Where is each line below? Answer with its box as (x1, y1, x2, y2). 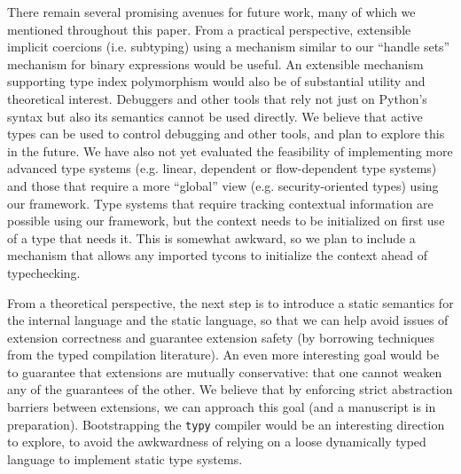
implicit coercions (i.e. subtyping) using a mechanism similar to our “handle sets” (7, 37, 450, 56)
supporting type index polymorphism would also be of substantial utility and (7, 72, 426, 91)
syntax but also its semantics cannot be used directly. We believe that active (7, 107, 423, 125)
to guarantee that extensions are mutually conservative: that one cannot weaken (7, 362, 442, 381)
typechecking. (7, 263, 81, 281)
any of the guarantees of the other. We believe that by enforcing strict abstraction (7, 380, 453, 399)
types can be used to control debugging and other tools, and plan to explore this (7, 124, 445, 143)
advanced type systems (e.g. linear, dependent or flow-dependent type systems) (7, 159, 437, 178)
